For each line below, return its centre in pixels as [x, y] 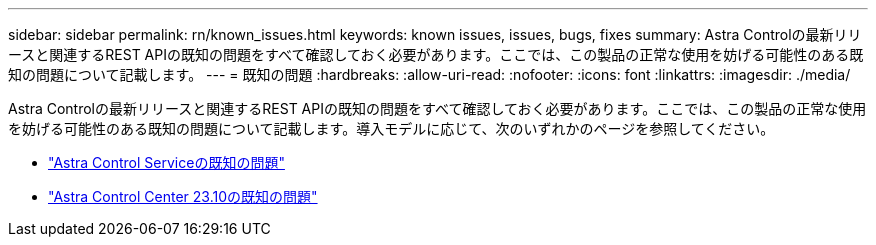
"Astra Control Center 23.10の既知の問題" [183, 196]
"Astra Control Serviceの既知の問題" [166, 162]
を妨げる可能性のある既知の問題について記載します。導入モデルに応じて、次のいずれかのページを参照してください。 [391, 128]
